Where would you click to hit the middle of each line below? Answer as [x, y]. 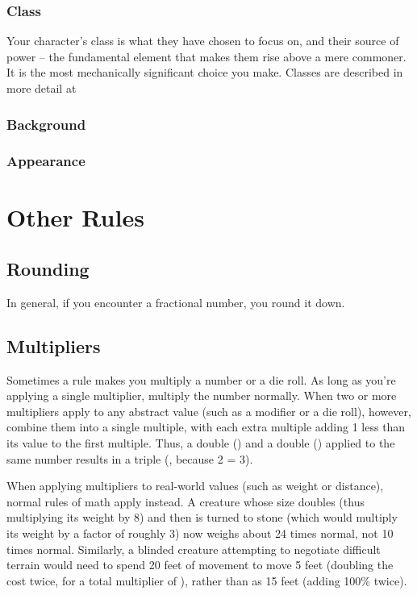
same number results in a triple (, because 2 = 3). [130, 458]
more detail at [42, 88]
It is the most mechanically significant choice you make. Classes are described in [205, 72]
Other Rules [75, 217]
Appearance [46, 161]
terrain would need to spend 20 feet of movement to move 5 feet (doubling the [200, 565]
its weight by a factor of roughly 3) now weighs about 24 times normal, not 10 [200, 533]
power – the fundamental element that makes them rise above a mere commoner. [206, 56]
